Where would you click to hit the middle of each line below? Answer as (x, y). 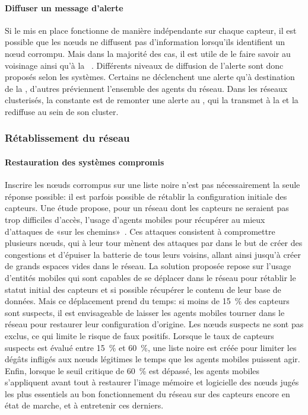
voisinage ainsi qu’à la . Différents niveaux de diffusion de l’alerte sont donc (144, 65)
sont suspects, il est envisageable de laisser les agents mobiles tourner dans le (145, 312)
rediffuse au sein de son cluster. (62, 111)
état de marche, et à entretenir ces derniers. (84, 405)
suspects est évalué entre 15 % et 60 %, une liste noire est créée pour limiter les (151, 347)
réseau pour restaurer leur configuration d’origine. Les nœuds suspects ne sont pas (154, 324)
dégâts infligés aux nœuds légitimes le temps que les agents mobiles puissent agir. (153, 359)
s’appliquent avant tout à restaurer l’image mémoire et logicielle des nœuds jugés (152, 382)
